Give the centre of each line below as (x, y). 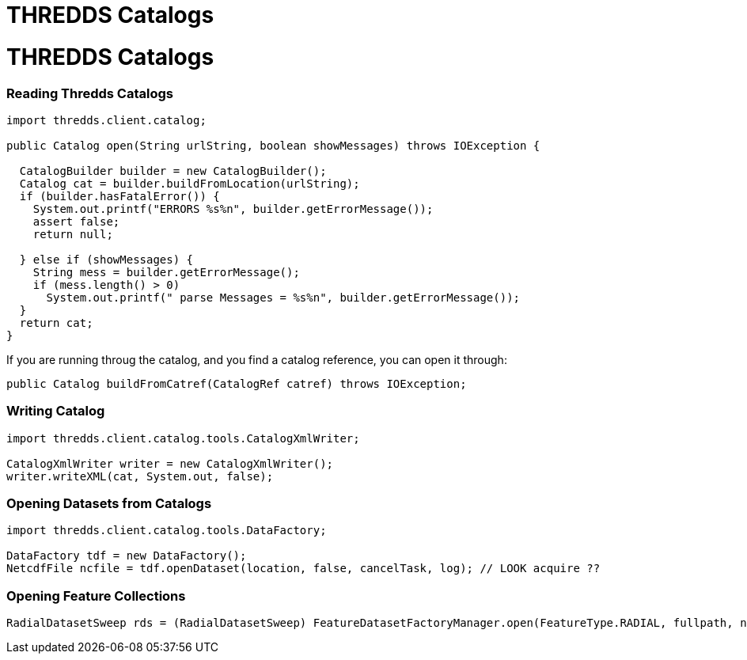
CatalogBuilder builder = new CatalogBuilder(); (173, 171)
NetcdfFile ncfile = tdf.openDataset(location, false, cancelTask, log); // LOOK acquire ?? (303, 569)
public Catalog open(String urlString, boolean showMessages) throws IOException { (273, 145)
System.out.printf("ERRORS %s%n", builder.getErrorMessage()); (233, 209)
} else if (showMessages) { (106, 259)
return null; (73, 234)
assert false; (76, 221)
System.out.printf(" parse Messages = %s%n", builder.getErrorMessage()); (283, 297)
